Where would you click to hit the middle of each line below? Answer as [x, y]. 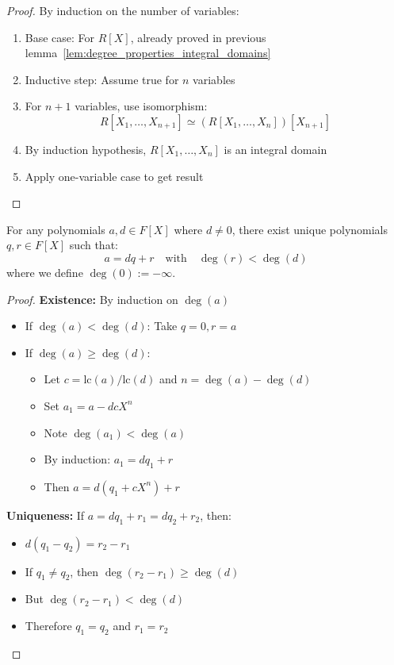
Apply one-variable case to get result [114, 176]
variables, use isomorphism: [141, 106]
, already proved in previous [198, 37]
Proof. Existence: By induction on [92, 299]
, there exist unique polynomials [310, 229]
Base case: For [60, 37]
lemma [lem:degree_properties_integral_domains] [148, 53]
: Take [162, 326]
